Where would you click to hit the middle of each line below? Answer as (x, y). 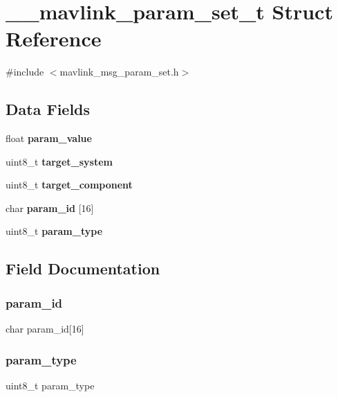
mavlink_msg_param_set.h (119, 72)
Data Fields (48, 109)
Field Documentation (83, 268)
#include (25, 72)
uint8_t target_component (69, 185)
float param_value (49, 138)
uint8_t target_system (59, 161)
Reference (54, 38)
